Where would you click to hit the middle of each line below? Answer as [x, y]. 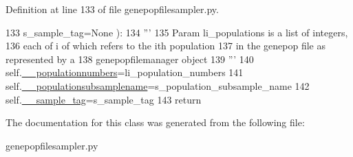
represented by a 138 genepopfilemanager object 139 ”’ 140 [130, 59]
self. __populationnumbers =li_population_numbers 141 [125, 72]
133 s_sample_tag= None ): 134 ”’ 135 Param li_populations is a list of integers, [177, 32]
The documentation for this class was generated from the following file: [155, 122]
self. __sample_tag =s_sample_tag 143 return [104, 99]
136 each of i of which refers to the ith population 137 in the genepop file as [165, 46]
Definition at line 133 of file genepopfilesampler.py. [112, 9]
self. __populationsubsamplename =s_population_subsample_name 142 [158, 85]
